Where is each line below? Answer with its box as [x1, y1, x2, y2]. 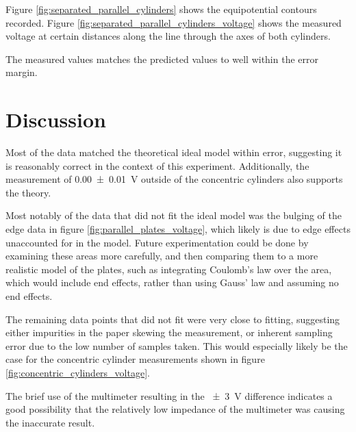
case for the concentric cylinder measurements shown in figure [5, 352, 265, 366]
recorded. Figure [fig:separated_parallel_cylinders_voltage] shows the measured [5, 15, 342, 29]
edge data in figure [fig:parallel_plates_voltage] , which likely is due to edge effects [5, 222, 351, 236]
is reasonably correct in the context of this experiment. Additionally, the [5, 158, 309, 173]
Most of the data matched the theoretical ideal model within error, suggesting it [5, 145, 342, 160]
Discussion [5, 105, 106, 134]
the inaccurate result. [5, 415, 95, 429]
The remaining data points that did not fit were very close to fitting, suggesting [5, 312, 340, 326]
